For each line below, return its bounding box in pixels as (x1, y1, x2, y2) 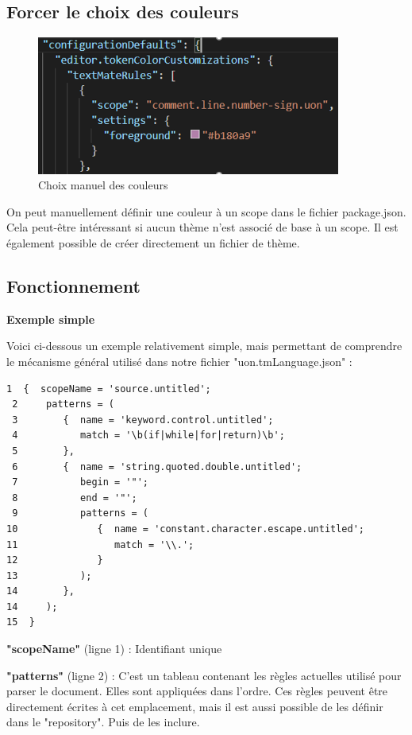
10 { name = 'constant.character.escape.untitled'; (6, 523, 365, 535)
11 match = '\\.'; (6, 539, 194, 550)
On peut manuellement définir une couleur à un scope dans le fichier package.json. (6, 203, 406, 220)
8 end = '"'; (12, 492, 137, 504)
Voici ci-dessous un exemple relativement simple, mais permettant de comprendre (6, 337, 402, 354)
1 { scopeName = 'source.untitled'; (6, 383, 211, 395)
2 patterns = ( (12, 399, 115, 410)
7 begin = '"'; (12, 476, 148, 488)
